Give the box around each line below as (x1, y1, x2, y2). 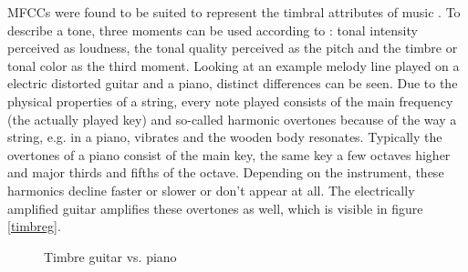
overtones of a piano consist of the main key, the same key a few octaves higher (7, 145, 451, 164)
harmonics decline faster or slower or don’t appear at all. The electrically (7, 180, 415, 199)
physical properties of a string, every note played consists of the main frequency (7, 91, 453, 110)
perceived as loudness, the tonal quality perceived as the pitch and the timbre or (7, 38, 458, 57)
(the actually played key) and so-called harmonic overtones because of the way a (7, 109, 457, 128)
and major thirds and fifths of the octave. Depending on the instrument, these (7, 163, 444, 182)
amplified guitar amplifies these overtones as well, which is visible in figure (7, 198, 423, 217)
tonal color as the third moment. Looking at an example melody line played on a (7, 55, 460, 75)
